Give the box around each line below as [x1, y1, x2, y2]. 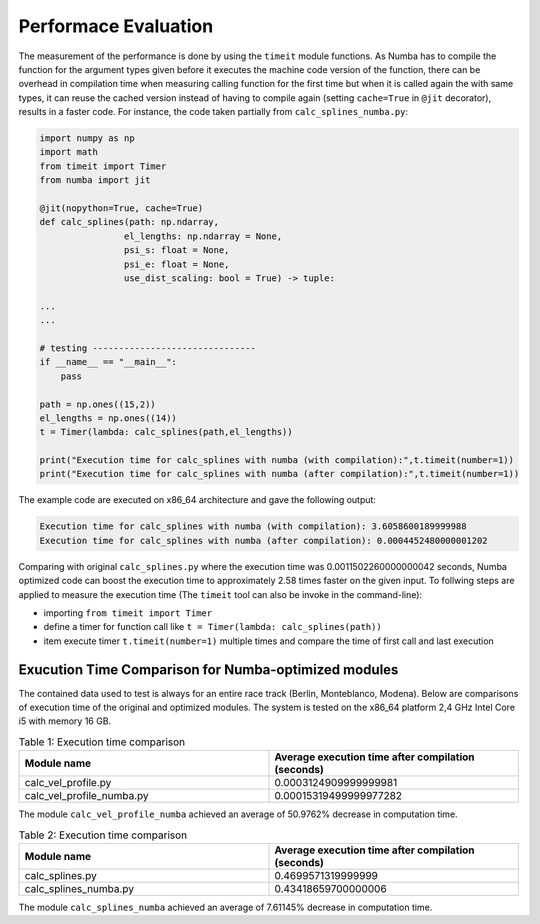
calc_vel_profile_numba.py [24, 789, 149, 803]
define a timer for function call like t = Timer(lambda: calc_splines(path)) [43, 621, 382, 633]
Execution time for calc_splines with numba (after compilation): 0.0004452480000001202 [39, 535, 489, 546]
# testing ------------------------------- [39, 342, 257, 354]
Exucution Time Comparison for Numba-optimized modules [18, 661, 399, 678]
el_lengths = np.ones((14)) [39, 412, 177, 424]
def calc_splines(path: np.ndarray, [39, 216, 220, 228]
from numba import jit [39, 175, 151, 186]
